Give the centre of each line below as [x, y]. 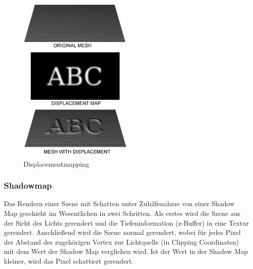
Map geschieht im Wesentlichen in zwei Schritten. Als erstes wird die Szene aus [122, 213]
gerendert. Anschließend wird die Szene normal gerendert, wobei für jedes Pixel [122, 232]
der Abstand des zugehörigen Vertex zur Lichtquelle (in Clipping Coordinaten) [122, 241]
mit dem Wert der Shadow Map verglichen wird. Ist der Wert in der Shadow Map [126, 251]
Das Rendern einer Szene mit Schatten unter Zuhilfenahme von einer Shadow [119, 203]
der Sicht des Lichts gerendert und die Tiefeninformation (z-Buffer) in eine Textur [126, 222]
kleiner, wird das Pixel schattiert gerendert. [69, 260]
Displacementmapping [56, 163]
